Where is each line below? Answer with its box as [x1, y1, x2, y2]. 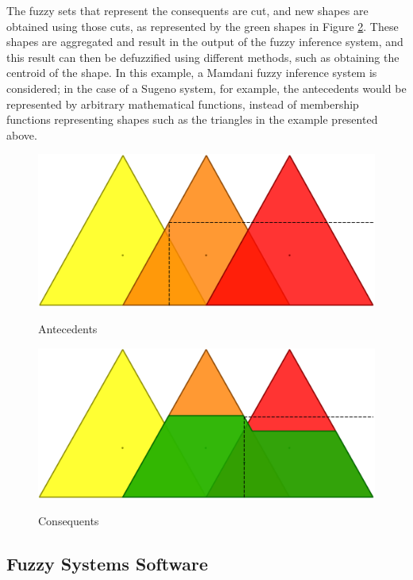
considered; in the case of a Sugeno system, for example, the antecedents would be [6, 79, 407, 96]
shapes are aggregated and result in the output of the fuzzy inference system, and [6, 33, 403, 50]
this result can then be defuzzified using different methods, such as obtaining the [6, 48, 399, 65]
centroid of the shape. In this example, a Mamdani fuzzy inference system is [6, 64, 377, 81]
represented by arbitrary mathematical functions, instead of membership [6, 95, 359, 112]
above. [6, 126, 37, 143]
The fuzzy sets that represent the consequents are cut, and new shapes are [6, 2, 369, 18]
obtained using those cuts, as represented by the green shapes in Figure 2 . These [6, 17, 399, 34]
